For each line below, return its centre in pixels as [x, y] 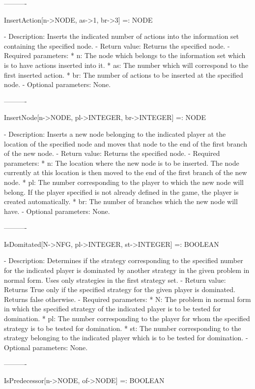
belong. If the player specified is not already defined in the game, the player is [121, 192]
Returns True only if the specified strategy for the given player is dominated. [120, 289]
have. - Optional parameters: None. [57, 211]
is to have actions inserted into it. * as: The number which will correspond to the [126, 65]
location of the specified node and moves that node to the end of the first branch [126, 143]
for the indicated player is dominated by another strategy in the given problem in [127, 270]
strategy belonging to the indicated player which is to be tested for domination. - [126, 338]
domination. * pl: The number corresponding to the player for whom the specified [127, 318]
